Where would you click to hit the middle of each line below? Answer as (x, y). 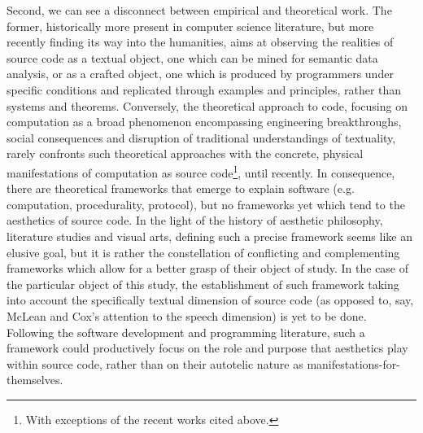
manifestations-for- (353, 363)
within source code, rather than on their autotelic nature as (155, 363)
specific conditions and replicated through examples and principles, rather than (204, 89)
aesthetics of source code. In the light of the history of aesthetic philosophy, (195, 220)
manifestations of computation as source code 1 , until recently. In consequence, (201, 171)
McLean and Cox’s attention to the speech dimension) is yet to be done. (187, 315)
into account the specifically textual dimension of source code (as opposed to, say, (210, 300)
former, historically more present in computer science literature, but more (190, 26)
